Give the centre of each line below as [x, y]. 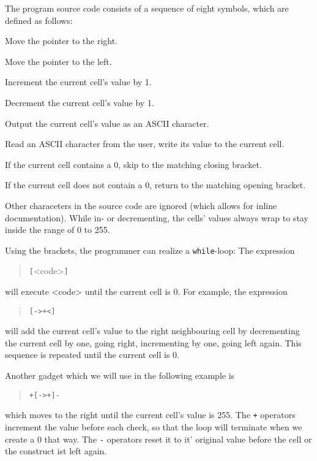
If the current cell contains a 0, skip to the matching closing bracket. [133, 164]
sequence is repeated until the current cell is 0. [92, 355]
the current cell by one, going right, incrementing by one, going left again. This [153, 342]
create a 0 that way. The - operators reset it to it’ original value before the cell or [158, 439]
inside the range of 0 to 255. [58, 230]
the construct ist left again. [56, 451]
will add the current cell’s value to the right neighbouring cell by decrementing [152, 331]
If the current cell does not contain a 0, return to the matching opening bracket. [155, 185]
